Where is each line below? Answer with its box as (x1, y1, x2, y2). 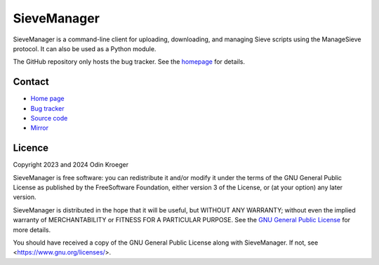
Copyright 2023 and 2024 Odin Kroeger (13, 161, 129, 169)
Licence (13, 142, 49, 154)
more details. (13, 225, 51, 234)
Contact (13, 76, 49, 88)
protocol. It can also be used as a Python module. (13, 44, 157, 53)
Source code (30, 114, 68, 123)
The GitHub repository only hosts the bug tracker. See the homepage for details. (13, 57, 246, 66)
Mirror (30, 123, 49, 132)
